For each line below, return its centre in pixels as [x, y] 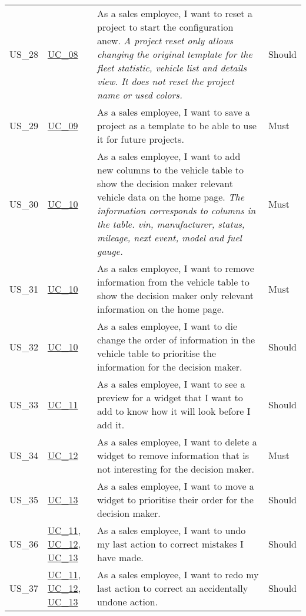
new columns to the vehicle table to [170, 170]
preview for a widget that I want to [170, 397]
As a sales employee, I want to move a [176, 486]
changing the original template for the [175, 54]
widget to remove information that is [173, 455]
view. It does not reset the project [166, 81]
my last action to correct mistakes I [170, 544]
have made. [120, 557]
